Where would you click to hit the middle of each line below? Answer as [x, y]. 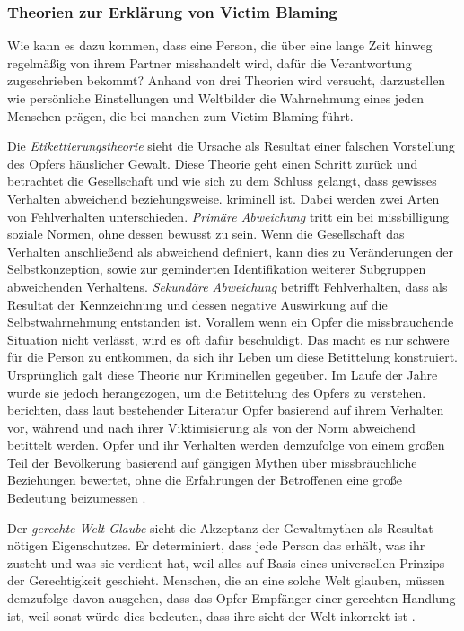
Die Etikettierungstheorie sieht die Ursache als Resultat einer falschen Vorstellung [231, 146]
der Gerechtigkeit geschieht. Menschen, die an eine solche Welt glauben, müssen [226, 580]
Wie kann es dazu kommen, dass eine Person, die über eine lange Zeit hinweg [220, 45]
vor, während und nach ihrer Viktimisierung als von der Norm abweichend [211, 427]
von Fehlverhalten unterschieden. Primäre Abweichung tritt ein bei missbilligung [228, 216]
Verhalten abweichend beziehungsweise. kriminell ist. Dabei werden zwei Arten [223, 198]
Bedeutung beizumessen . [77, 498]
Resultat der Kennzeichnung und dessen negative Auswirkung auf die [197, 304]
